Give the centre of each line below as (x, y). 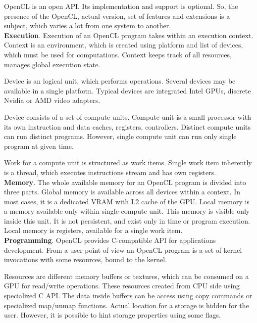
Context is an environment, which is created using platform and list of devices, (124, 45)
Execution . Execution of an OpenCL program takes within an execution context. (129, 35)
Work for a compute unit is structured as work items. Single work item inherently (128, 162)
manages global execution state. (52, 64)
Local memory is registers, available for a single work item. (93, 230)
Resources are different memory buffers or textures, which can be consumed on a (127, 276)
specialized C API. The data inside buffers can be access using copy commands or (128, 296)
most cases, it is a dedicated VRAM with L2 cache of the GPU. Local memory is (127, 201)
